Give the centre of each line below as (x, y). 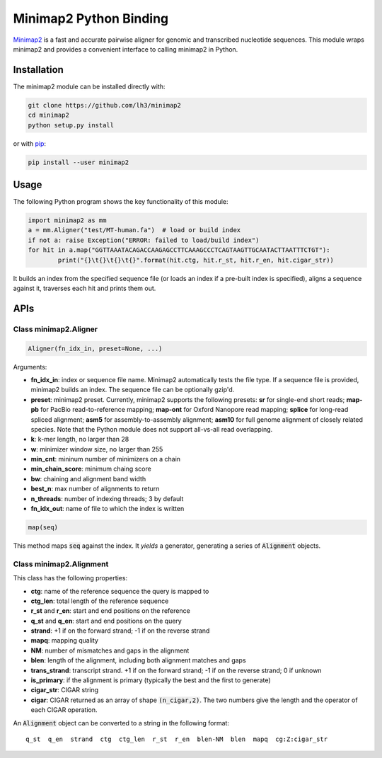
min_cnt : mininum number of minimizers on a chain (105, 459)
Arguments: (30, 367)
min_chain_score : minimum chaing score (91, 469)
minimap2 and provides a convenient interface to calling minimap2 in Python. (126, 49)
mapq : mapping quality (65, 641)
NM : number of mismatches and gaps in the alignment (110, 650)
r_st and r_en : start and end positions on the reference (110, 611)
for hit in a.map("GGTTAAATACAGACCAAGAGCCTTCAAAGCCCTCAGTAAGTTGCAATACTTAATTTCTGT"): (179, 250)
